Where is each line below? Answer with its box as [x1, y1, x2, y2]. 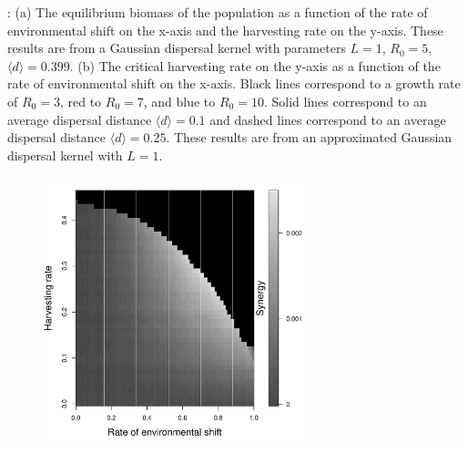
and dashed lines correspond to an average [209, 109, 446, 129]
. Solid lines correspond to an [263, 91, 427, 110]
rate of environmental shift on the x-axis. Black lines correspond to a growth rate [7, 74, 461, 93]
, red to [59, 91, 102, 110]
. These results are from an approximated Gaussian [166, 128, 453, 147]
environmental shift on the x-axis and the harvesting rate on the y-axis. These [7, 20, 443, 39]
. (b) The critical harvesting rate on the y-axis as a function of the [69, 56, 441, 75]
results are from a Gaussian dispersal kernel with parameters [7, 38, 346, 57]
